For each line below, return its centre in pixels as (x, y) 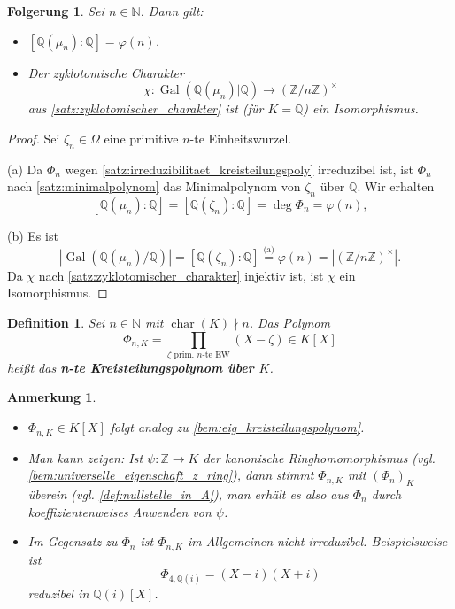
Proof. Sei (34, 138)
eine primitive (141, 138)
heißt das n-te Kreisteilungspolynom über (131, 367)
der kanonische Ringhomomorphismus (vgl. (319, 457)
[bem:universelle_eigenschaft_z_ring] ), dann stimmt (171, 475)
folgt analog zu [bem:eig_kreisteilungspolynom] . (237, 427)
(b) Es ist (33, 235)
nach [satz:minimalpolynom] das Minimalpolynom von (154, 186)
